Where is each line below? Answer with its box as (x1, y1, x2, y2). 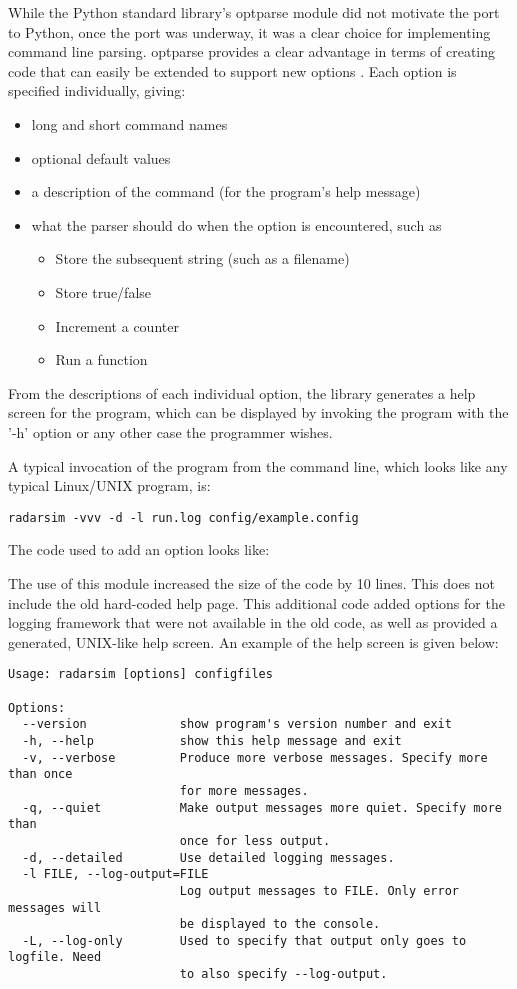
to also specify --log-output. (179, 967, 388, 982)
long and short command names (31, 113, 228, 134)
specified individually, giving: (8, 80, 186, 101)
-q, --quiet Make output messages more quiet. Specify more (22, 800, 502, 815)
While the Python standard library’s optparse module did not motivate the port (8, 2, 500, 22)
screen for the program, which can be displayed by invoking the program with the (8, 402, 509, 423)
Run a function (55, 349, 148, 370)
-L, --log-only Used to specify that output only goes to (22, 933, 467, 948)
